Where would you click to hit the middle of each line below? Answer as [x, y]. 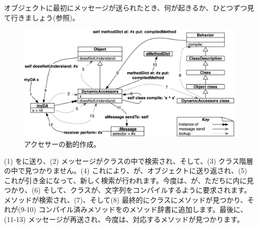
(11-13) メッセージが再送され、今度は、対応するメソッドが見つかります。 [124, 219]
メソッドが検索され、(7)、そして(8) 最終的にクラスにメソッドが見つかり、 [126, 199]
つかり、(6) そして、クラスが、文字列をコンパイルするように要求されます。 [128, 190]
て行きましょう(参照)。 [42, 17]
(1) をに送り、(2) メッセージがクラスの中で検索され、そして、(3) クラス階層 [129, 161]
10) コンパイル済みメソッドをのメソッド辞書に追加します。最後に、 [137, 209]
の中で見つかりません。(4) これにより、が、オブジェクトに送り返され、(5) [126, 171]
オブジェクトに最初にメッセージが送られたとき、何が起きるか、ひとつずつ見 [129, 7]
